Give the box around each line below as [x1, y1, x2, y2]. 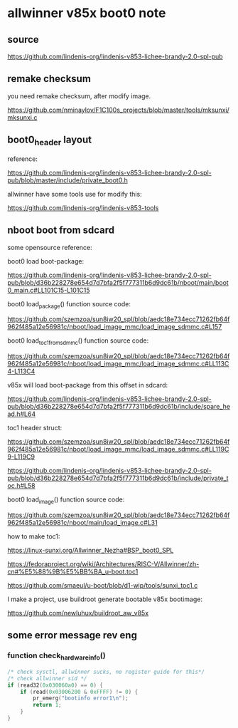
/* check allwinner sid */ [7, 675, 87, 682]
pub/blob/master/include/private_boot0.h [7, 176, 128, 184]
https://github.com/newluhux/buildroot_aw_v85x [7, 609, 149, 618]
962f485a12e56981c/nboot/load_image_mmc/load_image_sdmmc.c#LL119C [7, 445, 229, 454]
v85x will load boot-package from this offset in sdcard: [7, 381, 168, 390]
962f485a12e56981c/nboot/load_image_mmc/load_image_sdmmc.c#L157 [7, 323, 222, 331]
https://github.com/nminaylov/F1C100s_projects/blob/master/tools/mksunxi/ [7, 105, 229, 114]
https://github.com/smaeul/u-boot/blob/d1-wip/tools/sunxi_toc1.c [7, 581, 198, 590]
